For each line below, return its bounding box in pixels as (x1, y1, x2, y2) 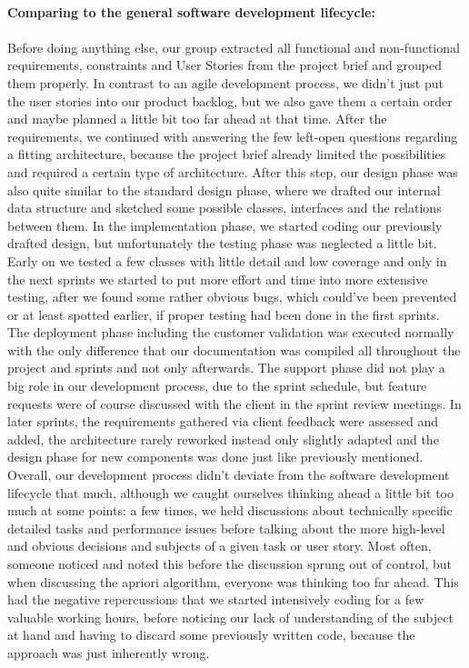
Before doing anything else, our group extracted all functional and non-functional (7, 37, 460, 56)
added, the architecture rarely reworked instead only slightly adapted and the (7, 429, 439, 448)
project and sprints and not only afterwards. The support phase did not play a (7, 358, 445, 377)
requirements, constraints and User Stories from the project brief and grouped (7, 55, 442, 75)
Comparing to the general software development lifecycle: (7, 2, 375, 21)
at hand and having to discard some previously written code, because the (7, 625, 415, 644)
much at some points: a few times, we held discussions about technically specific (7, 501, 453, 520)
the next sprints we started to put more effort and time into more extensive (7, 269, 428, 288)
